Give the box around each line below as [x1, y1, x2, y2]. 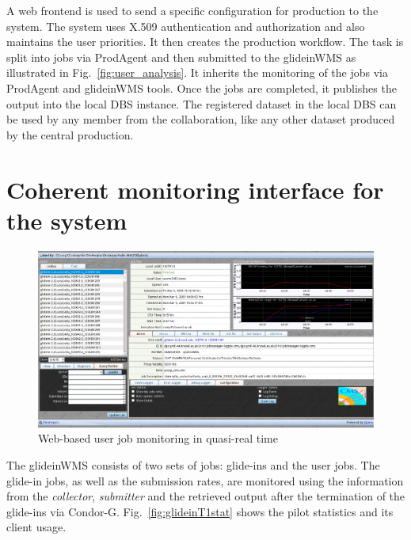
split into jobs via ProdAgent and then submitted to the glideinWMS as [6, 48, 356, 65]
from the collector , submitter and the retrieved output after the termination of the [6, 488, 405, 504]
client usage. [6, 519, 67, 535]
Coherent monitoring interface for [6, 173, 384, 205]
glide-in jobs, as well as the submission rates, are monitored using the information [6, 472, 404, 489]
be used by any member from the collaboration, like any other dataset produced [6, 111, 395, 127]
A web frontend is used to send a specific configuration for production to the [6, 2, 379, 18]
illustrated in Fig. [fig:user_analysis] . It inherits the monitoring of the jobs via [6, 64, 388, 81]
